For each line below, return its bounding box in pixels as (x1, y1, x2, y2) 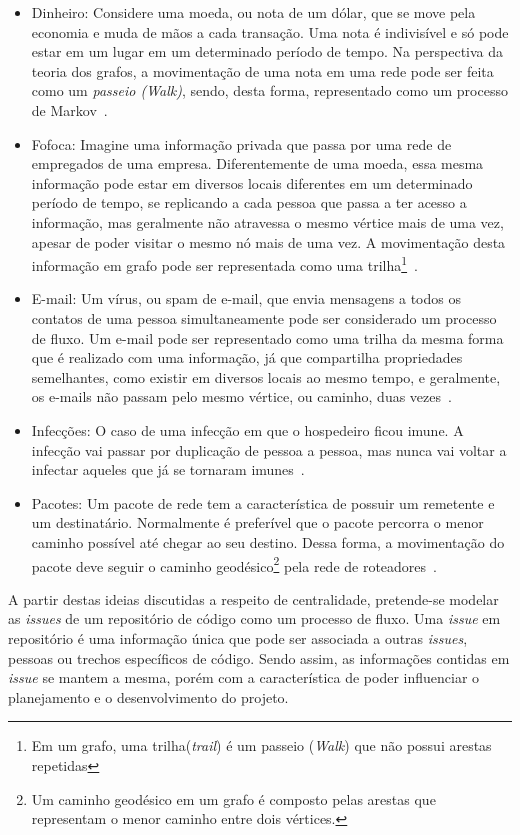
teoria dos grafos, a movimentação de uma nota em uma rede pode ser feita (31, 60, 494, 81)
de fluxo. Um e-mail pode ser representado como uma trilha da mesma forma (31, 327, 504, 348)
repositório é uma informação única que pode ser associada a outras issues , (8, 627, 468, 648)
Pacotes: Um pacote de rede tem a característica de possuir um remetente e (31, 492, 495, 513)
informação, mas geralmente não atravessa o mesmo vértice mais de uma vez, (31, 211, 504, 232)
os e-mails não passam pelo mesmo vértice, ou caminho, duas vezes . (31, 386, 452, 407)
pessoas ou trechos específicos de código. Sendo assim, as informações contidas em (8, 647, 510, 668)
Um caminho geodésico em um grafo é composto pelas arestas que (31, 788, 436, 809)
